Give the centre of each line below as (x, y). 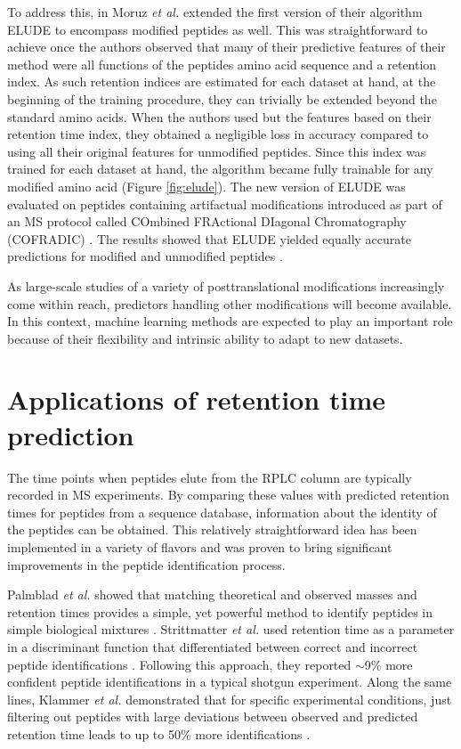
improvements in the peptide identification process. (146, 564)
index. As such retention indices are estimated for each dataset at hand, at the (222, 81)
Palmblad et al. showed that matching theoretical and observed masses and (212, 594)
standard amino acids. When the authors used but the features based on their (219, 116)
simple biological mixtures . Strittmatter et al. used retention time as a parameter (231, 629)
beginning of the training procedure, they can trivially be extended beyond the (222, 98)
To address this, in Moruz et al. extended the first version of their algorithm (215, 12)
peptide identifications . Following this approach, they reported (179, 664)
